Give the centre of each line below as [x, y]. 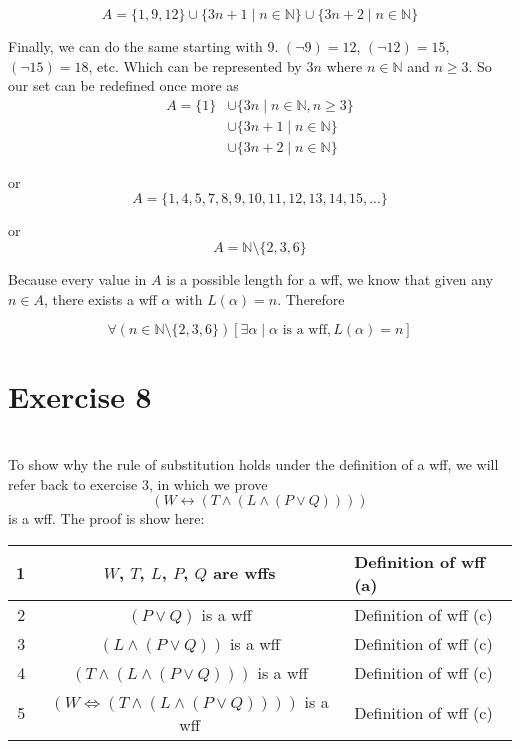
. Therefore [311, 298]
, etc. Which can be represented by [195, 65]
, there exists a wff [100, 298]
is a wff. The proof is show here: [106, 518]
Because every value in [77, 279]
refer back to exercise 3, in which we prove [138, 483]
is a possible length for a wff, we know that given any [330, 279]
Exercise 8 [80, 396]
